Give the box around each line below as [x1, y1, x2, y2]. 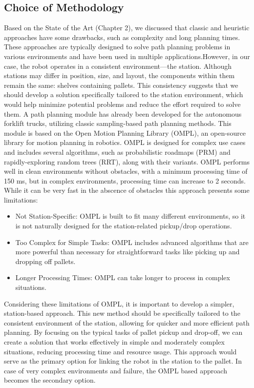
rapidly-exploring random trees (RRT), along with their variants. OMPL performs [4, 156, 250, 166]
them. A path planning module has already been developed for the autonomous [4, 108, 242, 119]
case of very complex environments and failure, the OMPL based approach [4, 365, 227, 375]
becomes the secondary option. [4, 375, 96, 385]
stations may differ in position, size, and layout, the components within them [4, 70, 235, 81]
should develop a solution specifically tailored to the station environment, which [4, 89, 243, 100]
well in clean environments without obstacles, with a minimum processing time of [4, 166, 248, 176]
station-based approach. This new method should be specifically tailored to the [4, 308, 240, 318]
